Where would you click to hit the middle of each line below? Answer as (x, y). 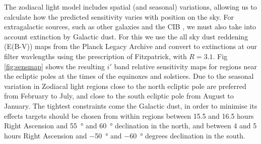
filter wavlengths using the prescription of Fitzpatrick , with (95, 56)
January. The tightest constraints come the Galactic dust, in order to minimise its (131, 105)
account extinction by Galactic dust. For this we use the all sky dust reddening (126, 36)
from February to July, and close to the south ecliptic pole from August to (119, 96)
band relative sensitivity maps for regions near (186, 66)
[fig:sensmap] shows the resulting (54, 66)
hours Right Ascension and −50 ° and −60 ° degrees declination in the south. (125, 135)
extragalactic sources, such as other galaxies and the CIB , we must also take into (130, 27)
